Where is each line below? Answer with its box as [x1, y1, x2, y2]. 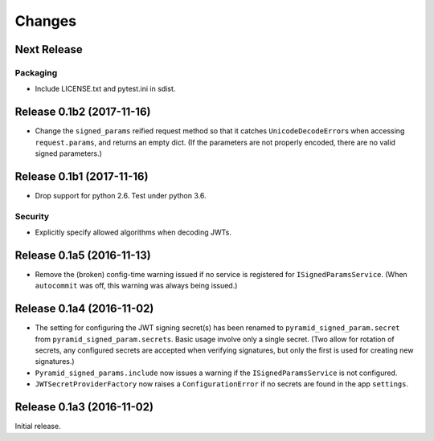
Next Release [14, 43, 84, 56]
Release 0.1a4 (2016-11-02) [14, 302, 154, 316]
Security [14, 210, 50, 222]
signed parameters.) [35, 149, 102, 158]
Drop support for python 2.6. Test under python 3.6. [35, 190, 207, 200]
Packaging [14, 67, 58, 78]
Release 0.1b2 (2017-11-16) [14, 105, 151, 119]
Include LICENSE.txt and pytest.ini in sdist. [35, 84, 176, 94]
